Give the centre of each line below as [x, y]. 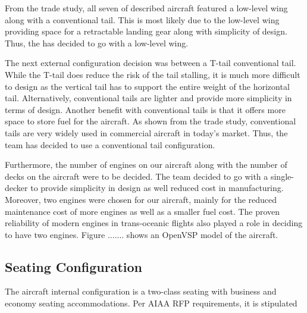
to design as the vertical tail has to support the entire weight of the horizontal [147, 86]
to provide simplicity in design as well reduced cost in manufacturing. [157, 188]
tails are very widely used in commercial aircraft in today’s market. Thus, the [146, 132]
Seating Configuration [73, 266]
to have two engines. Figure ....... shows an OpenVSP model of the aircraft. [142, 234]
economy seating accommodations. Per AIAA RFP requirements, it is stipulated [151, 303]
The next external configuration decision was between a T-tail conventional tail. [151, 63]
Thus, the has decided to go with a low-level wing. [97, 43]
